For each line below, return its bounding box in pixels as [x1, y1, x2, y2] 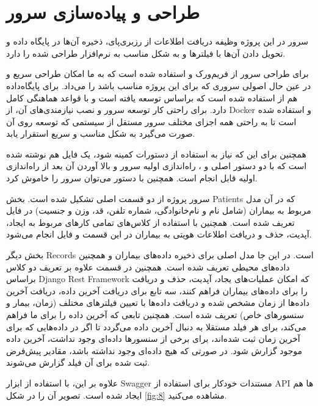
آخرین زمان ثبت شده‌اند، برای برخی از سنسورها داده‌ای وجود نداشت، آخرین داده [6, 332, 300, 345]
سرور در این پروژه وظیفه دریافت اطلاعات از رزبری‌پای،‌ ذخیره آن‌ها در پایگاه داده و [6, 35, 308, 48]
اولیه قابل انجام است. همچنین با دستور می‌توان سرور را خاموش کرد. [6, 172, 258, 184]
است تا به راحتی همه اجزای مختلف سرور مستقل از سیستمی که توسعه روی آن [6, 115, 297, 128]
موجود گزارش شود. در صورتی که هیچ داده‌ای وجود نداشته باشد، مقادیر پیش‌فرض [6, 344, 303, 357]
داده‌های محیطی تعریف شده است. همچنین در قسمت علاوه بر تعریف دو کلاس [6, 260, 290, 273]
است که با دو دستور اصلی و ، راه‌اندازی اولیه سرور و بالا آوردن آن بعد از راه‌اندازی [6, 159, 307, 172]
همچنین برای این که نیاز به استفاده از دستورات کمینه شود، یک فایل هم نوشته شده [6, 147, 306, 160]
